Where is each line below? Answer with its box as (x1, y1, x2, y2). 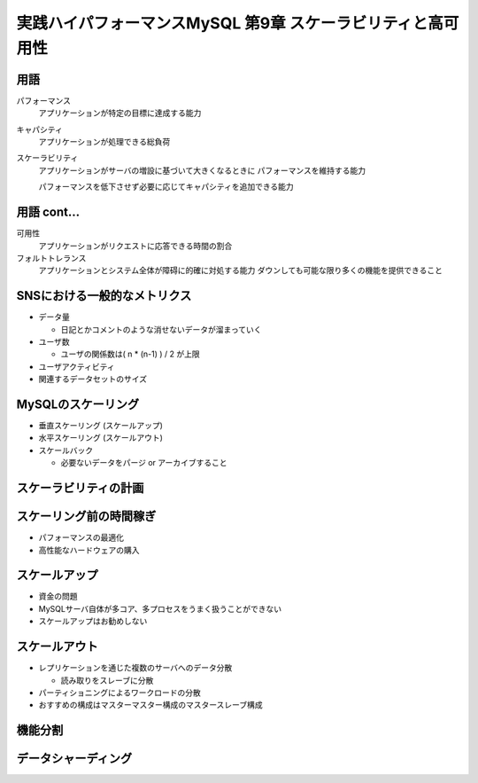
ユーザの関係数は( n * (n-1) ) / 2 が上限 (60, 348, 200, 359)
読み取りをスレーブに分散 (60, 675, 154, 685)
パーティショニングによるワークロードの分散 (38, 687, 201, 698)
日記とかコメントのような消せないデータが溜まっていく (60, 324, 262, 334)
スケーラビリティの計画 (16, 481, 144, 496)
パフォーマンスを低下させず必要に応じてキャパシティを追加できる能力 (38, 182, 294, 192)
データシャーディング (16, 751, 133, 766)
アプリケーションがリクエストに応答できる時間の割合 (38, 240, 233, 251)
